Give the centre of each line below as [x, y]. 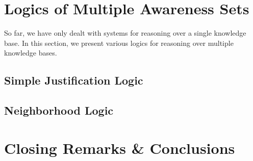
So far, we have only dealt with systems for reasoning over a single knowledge [125, 33]
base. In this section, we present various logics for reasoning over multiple [119, 43]
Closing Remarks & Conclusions [120, 147]
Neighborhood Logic [59, 110]
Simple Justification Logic [74, 80]
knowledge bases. [31, 53]
